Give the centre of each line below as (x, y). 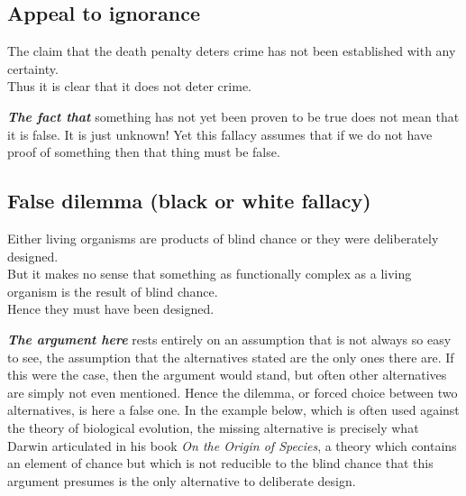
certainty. (33, 68)
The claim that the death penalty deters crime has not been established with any (232, 51)
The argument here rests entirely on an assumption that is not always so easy (229, 339)
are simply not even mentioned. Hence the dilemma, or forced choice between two (233, 392)
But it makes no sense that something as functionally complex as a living (210, 274)
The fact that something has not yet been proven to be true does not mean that (233, 116)
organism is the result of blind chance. (113, 291)
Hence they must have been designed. (111, 309)
